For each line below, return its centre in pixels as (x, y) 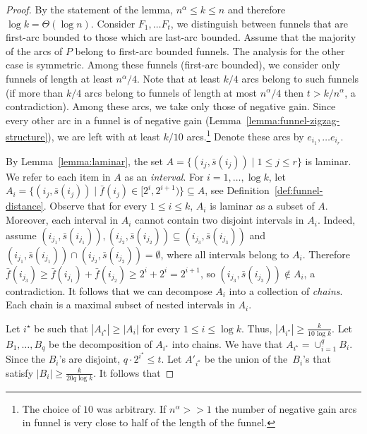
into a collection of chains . (286, 290)
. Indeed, (336, 220)
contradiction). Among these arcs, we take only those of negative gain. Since (171, 106)
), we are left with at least (104, 136)
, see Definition (237, 190)
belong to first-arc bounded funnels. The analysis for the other (210, 50)
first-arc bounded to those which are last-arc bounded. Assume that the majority (181, 37)
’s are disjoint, (90, 359)
